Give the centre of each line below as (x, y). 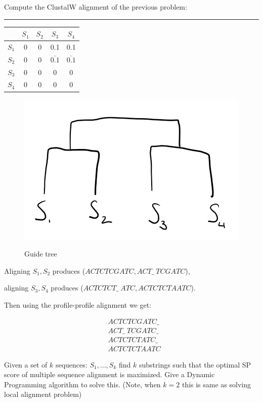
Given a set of (26, 364)
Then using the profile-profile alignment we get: (78, 304)
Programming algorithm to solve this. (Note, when (82, 384)
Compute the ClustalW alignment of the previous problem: (96, 7)
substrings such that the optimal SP (195, 364)
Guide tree (41, 254)
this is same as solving (216, 384)
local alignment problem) (43, 394)
